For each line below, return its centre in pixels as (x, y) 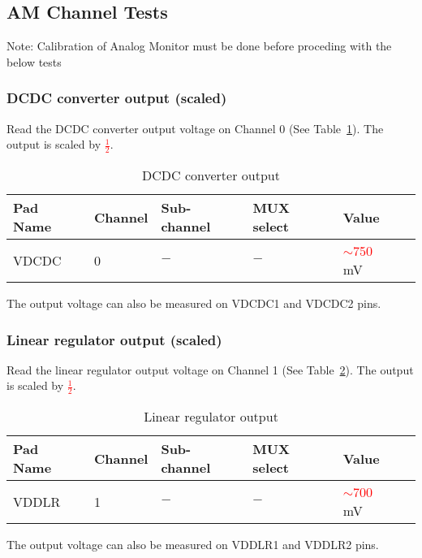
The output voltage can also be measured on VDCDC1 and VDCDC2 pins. (194, 303)
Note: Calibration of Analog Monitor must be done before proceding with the (199, 46)
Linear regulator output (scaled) (114, 339)
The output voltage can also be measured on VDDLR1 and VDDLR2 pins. (193, 545)
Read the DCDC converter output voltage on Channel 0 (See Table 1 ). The (195, 128)
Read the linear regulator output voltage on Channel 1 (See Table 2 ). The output (210, 369)
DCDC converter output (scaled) (117, 98)
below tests (34, 61)
